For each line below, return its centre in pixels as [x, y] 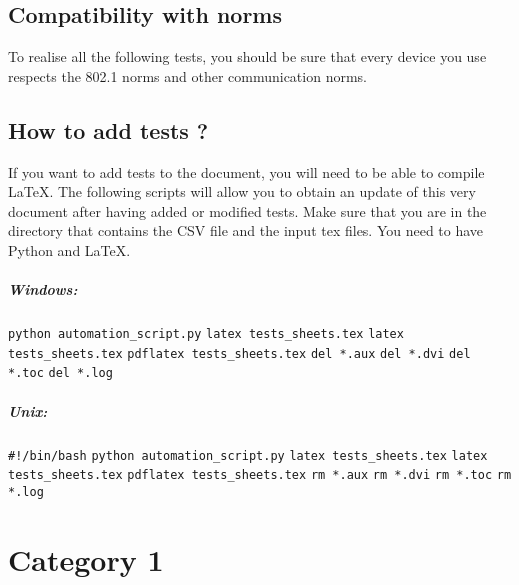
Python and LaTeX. [69, 249]
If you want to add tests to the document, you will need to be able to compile [246, 171]
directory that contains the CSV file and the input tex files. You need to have [246, 230]
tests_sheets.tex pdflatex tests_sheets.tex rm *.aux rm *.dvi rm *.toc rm [260, 475]
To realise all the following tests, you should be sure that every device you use [247, 56]
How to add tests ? [108, 129]
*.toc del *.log [60, 373]
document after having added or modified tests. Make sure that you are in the [247, 210]
